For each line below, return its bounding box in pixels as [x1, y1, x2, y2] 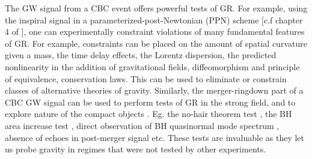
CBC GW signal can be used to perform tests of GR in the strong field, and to [5, 95, 296, 108]
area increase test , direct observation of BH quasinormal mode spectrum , [5, 119, 280, 131]
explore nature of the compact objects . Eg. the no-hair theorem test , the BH [5, 107, 292, 120]
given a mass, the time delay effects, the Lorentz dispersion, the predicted [5, 49, 277, 61]
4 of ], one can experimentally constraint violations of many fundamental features [5, 25, 305, 38]
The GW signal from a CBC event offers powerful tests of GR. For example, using [5, 2, 308, 14]
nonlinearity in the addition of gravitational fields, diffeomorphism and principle [5, 60, 300, 73]
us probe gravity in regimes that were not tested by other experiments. [5, 143, 266, 155]
